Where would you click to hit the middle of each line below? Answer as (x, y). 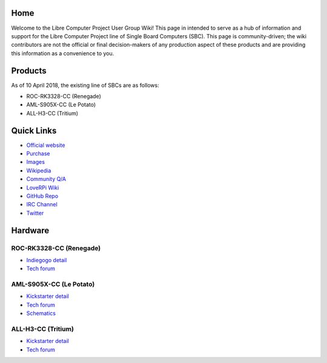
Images (36, 162)
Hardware (30, 230)
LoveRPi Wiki (43, 188)
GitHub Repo (42, 196)
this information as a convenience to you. (63, 53)
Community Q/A (46, 179)
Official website (46, 145)
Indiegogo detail (47, 260)
